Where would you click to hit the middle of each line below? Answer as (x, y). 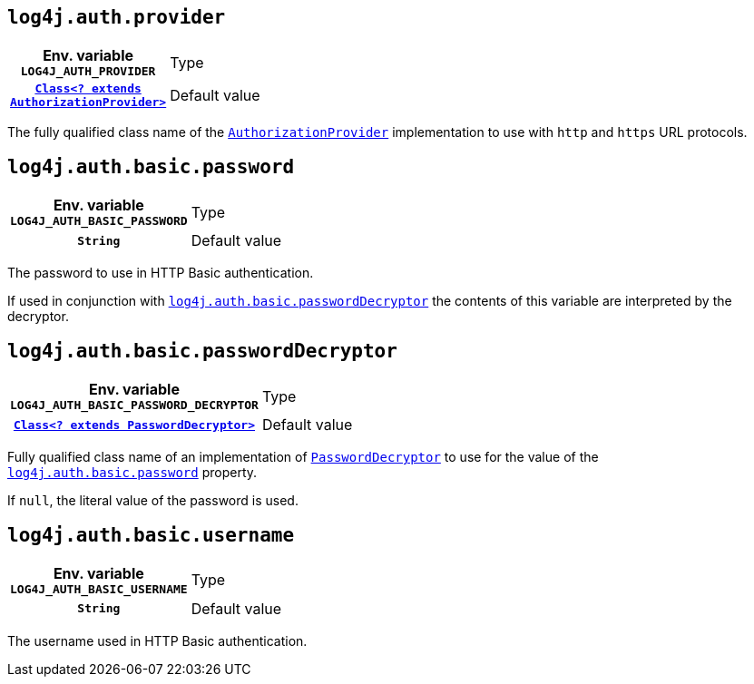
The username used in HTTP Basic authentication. (157, 640)
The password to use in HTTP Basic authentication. (161, 273)
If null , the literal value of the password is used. (153, 501)
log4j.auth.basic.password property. (132, 473)
